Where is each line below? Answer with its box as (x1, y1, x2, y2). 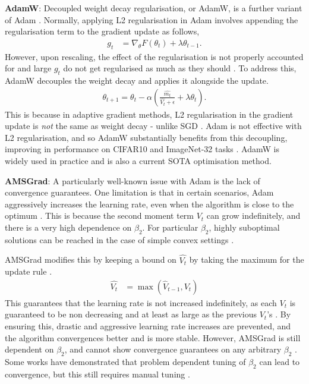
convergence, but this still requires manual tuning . (5, 367, 190, 380)
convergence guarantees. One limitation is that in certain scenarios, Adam (5, 186, 274, 199)
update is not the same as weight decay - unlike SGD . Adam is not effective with (5, 119, 302, 132)
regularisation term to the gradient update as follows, (5, 25, 200, 37)
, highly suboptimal (209, 221, 280, 233)
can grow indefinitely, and (206, 209, 301, 222)
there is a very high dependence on (5, 221, 132, 233)
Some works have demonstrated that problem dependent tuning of (5, 355, 246, 367)
